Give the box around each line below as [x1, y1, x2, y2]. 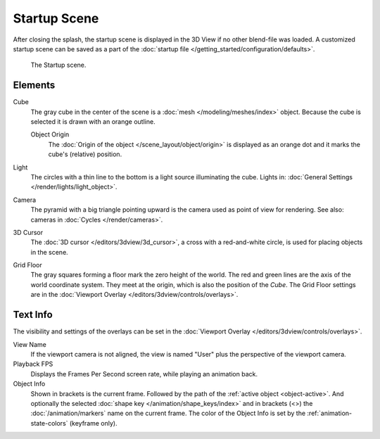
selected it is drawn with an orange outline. [30, 117, 156, 126]
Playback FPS [13, 360, 53, 369]
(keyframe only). [69, 419, 118, 427]
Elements [13, 79, 56, 91]
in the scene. [30, 248, 68, 256]
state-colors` [30, 419, 68, 427]
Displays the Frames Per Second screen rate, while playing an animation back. [30, 369, 258, 378]
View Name [13, 340, 47, 348]
